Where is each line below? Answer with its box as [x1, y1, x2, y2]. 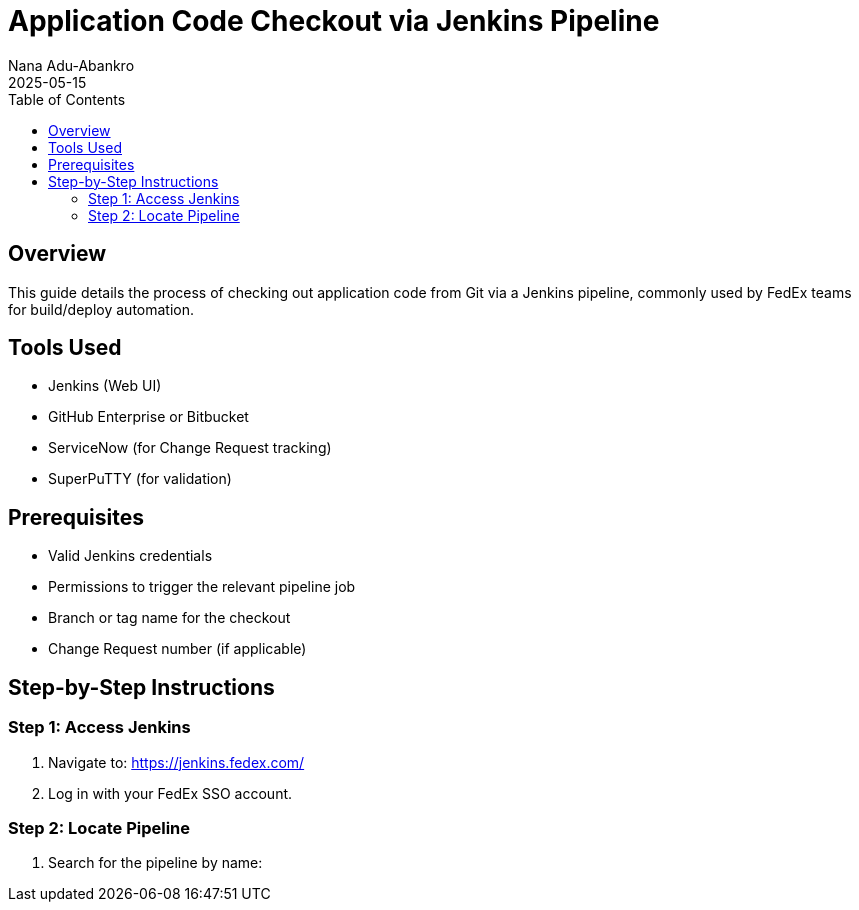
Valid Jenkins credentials [48, 547, 213, 565]
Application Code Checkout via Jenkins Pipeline [8, 4, 660, 38]
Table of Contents [8, 90, 126, 108]
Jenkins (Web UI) [48, 377, 162, 395]
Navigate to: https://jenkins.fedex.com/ [48, 753, 305, 771]
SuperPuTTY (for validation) [48, 470, 232, 488]
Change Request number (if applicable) [48, 640, 307, 658]
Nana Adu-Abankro [8, 56, 135, 74]
